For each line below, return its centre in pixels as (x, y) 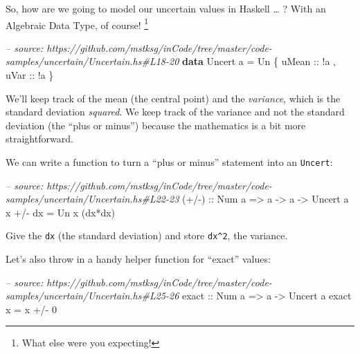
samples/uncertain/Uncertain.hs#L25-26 (92, 296)
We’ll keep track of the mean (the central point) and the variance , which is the (173, 98)
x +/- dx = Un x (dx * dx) (60, 212)
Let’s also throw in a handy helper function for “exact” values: (138, 259)
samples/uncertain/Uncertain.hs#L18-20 (92, 61)
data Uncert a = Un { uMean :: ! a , (259, 61)
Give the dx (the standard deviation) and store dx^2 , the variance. (147, 235)
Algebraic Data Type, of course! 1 (77, 24)
